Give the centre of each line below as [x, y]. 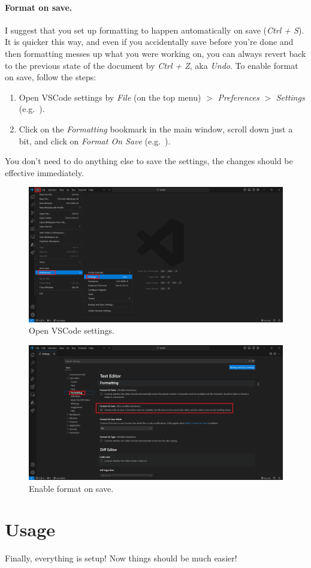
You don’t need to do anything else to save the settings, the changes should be [149, 161]
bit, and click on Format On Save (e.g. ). [95, 141]
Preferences [238, 97]
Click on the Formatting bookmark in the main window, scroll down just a [156, 129]
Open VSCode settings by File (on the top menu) [110, 97]
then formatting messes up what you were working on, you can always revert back [155, 53]
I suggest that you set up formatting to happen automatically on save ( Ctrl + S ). [155, 30]
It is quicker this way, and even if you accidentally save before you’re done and [149, 42]
